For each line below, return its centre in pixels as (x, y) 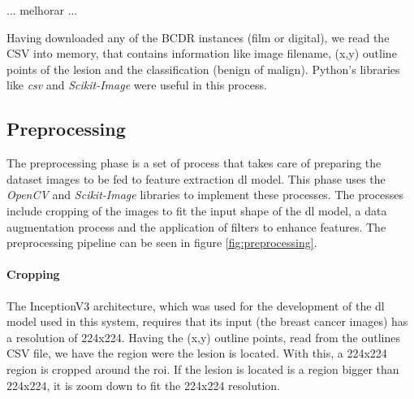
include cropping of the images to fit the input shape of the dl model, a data (197, 210)
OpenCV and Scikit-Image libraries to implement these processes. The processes (205, 195)
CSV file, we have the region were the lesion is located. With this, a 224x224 (197, 353)
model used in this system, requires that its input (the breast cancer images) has (207, 321)
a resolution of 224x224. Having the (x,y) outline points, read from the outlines (203, 337)
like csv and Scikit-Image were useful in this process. (137, 85)
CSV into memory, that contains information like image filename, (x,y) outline (202, 53)
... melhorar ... (42, 10)
